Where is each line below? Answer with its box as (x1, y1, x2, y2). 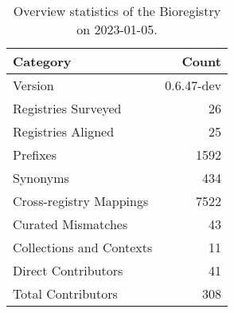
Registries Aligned (13, 122, 115, 141)
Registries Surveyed (13, 99, 122, 117)
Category (13, 52, 72, 70)
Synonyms (13, 168, 69, 187)
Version (13, 76, 54, 94)
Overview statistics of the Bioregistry (13, 2, 221, 20)
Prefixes (13, 145, 57, 164)
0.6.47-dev (165, 76, 221, 94)
